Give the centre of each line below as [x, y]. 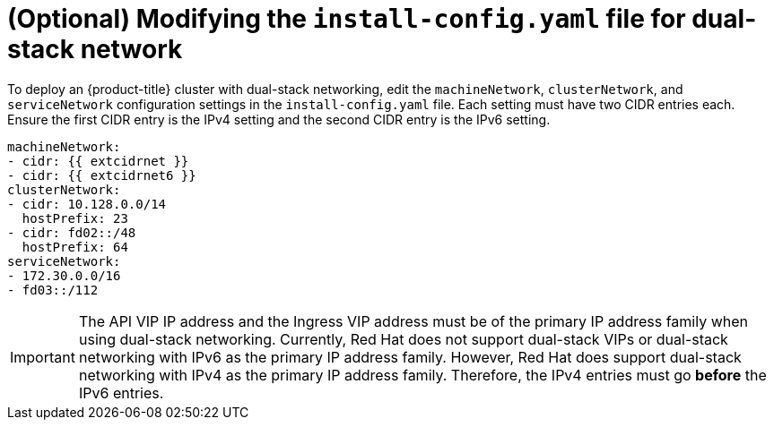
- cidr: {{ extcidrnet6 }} [102, 175]
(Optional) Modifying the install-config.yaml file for [347, 19]
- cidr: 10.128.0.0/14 [87, 204]
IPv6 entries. [121, 393]
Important [43, 357]
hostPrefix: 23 [75, 218]
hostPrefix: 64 [75, 247]
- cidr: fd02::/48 [72, 232]
